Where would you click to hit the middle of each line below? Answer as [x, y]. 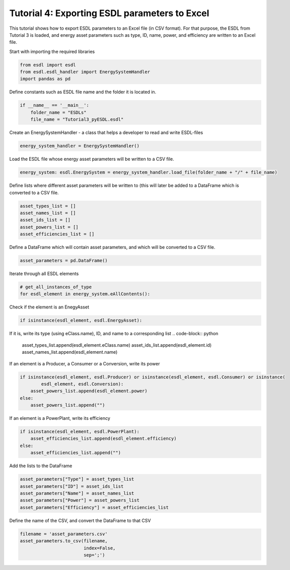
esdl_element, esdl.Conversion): [82, 384]
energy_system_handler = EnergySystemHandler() [80, 146]
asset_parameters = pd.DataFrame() [64, 261]
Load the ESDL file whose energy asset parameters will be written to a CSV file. [92, 159]
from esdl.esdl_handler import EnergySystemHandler [85, 72]
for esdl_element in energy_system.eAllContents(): [85, 294]
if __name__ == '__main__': [54, 105]
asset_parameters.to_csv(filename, [64, 541]
